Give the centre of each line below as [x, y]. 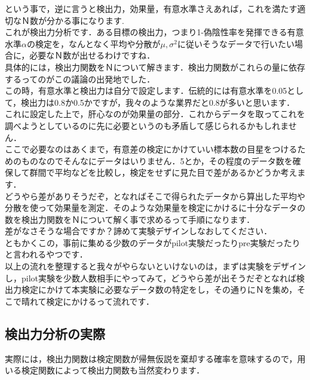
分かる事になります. [85, 20]
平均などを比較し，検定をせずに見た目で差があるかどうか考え [176, 172]
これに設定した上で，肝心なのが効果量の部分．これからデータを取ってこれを [155, 114]
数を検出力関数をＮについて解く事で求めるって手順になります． [130, 219]
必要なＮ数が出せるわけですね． [92, 55]
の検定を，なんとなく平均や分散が [93, 43]
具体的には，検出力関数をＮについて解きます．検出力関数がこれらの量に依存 [155, 67]
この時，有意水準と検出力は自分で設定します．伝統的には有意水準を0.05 [146, 91]
